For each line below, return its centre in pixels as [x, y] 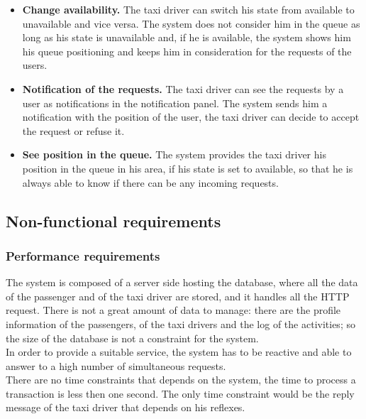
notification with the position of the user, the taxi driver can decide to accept [191, 117]
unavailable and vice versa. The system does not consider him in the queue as [191, 23]
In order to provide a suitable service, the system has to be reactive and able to [179, 352]
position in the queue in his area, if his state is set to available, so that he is [188, 168]
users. [35, 65]
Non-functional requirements [113, 221]
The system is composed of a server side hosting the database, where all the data [182, 282]
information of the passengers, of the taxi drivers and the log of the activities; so [181, 323]
